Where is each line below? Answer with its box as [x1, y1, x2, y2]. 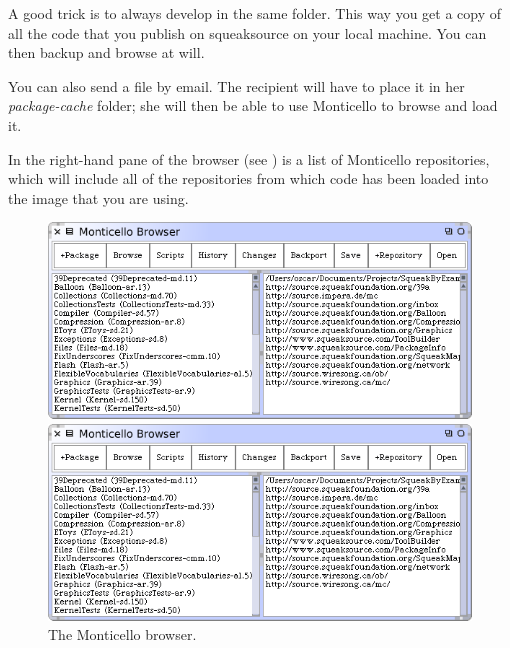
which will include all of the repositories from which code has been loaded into [8, 168, 489, 189]
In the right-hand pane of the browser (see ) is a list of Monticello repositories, [8, 148, 490, 169]
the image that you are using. [8, 187, 189, 208]
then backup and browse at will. [8, 42, 205, 63]
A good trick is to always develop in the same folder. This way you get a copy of [8, 3, 502, 23]
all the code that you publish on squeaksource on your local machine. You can [8, 22, 487, 43]
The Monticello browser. [48, 624, 197, 645]
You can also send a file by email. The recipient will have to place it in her [8, 75, 465, 96]
